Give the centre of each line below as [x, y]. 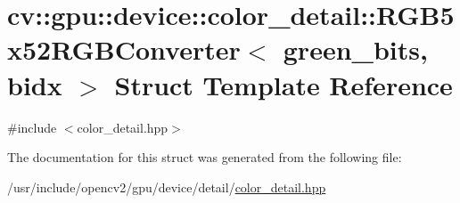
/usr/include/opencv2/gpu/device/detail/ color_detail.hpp [167, 187]
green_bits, [355, 49]
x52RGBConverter [124, 49]
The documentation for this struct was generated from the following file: [205, 157]
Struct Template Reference [283, 84]
